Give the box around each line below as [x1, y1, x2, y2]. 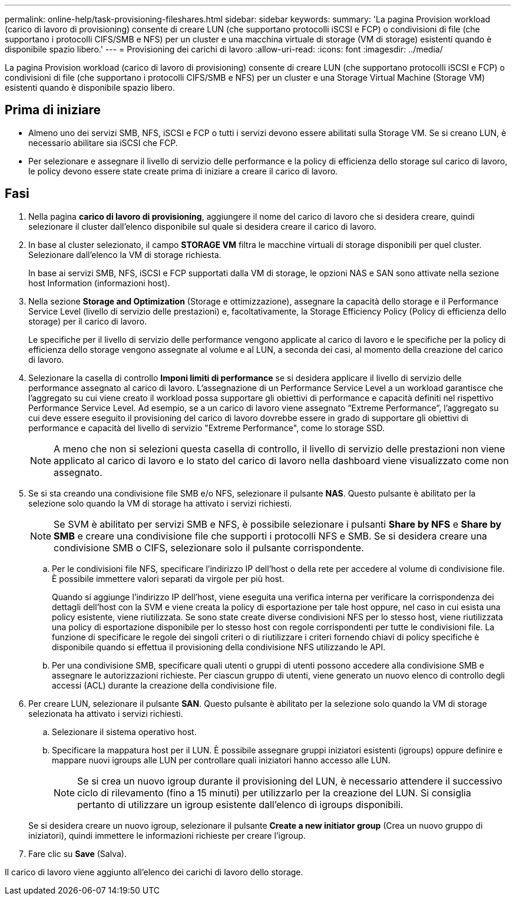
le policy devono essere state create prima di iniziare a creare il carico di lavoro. [28, 166, 338, 176]
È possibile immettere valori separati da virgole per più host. [52, 573, 285, 584]
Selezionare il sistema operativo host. [52, 726, 197, 737]
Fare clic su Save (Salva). [28, 848, 127, 859]
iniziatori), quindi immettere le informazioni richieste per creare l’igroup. [28, 830, 306, 841]
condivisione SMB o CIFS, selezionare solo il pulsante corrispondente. [54, 541, 364, 554]
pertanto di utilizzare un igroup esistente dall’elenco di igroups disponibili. [77, 798, 403, 810]
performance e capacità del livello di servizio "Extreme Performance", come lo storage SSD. [28, 422, 385, 433]
